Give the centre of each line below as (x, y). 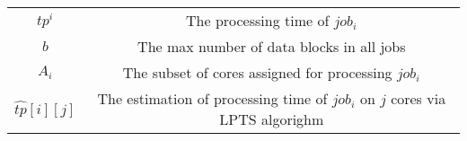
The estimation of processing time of (212, 98)
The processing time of (258, 20)
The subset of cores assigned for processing (257, 72)
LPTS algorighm (272, 119)
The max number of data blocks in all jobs (272, 46)
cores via (419, 98)
